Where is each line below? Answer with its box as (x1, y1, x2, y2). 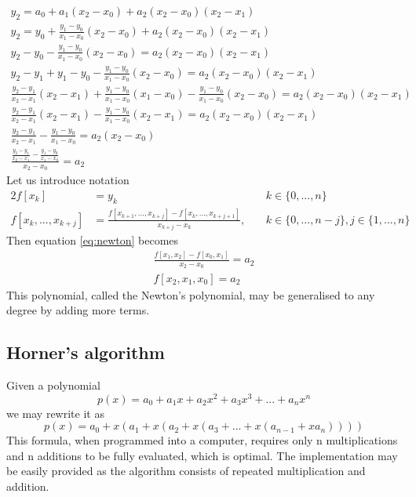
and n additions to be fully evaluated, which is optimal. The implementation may (6, 447, 398, 463)
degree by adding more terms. (6, 302, 150, 318)
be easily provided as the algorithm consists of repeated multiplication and (6, 463, 366, 479)
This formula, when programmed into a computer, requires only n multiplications (6, 432, 398, 448)
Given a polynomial (6, 376, 100, 393)
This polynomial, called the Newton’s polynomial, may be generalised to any (6, 286, 375, 303)
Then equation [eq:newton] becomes (6, 232, 179, 248)
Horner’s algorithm (6, 340, 165, 365)
